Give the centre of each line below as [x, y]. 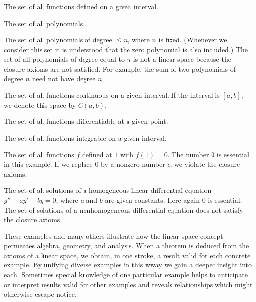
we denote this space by [40, 104]
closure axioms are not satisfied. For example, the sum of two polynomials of [120, 68]
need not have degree [64, 78]
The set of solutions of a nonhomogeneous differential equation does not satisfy [124, 209]
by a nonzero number [133, 164]
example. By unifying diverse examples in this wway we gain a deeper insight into [128, 265]
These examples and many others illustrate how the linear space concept [114, 236]
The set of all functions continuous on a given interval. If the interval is [112, 95]
